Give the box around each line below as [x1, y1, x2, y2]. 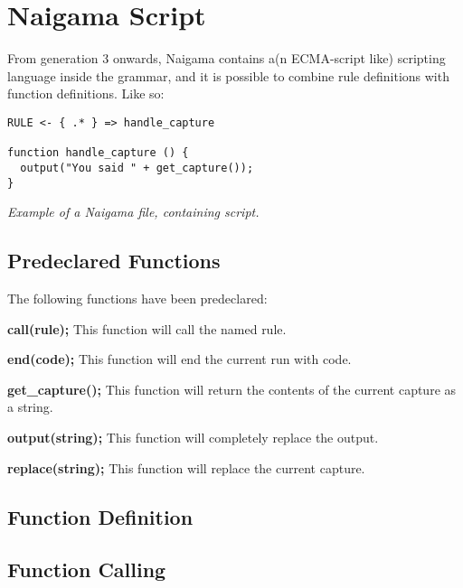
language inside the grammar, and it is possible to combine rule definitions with [7, 66, 449, 85]
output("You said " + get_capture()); [20, 161, 254, 174]
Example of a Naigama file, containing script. [7, 202, 260, 221]
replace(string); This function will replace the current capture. [7, 458, 365, 477]
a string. [7, 397, 53, 416]
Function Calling [7, 555, 166, 583]
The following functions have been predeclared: [7, 288, 268, 307]
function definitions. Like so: [7, 84, 165, 103]
